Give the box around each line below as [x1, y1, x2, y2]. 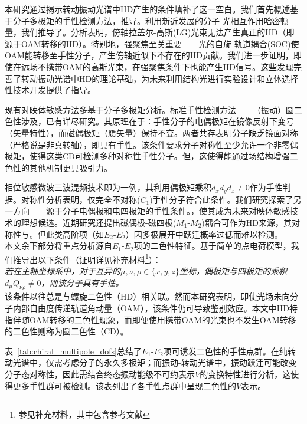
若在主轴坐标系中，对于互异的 [5, 264, 120, 277]
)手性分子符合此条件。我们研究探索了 [149, 193, 293, 205]
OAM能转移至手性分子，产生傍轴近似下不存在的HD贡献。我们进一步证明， [5, 49, 294, 61]
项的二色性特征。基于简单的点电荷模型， [133, 239, 291, 252]
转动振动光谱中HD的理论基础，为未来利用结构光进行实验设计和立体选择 [21, 72, 299, 84]
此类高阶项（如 [45, 228, 104, 240]
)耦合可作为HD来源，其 [201, 216, 292, 228]
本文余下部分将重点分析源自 [5, 239, 112, 252]
